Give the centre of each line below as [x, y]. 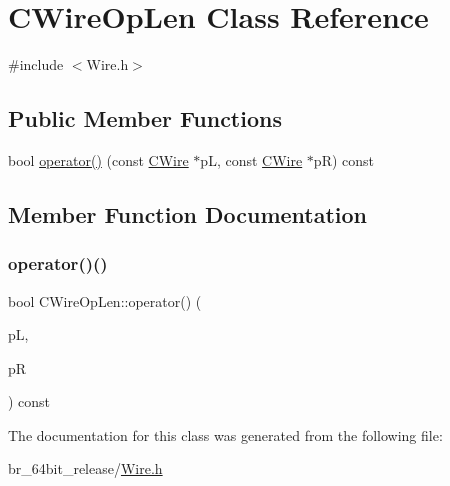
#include [36, 64]
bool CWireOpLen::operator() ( [105, 300]
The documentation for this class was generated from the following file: [225, 434]
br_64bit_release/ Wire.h [85, 468]
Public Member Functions [145, 118]
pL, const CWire [251, 159]
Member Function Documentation [188, 213]
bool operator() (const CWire [98, 159]
